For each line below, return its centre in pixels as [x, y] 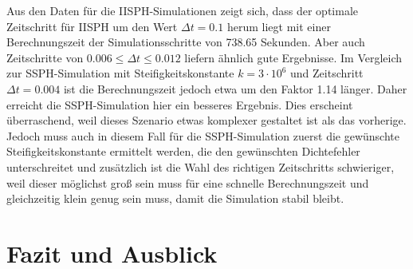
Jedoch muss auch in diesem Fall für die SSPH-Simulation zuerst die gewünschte [203, 135]
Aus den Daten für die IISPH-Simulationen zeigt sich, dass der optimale [182, 10]
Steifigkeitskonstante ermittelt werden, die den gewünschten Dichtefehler [183, 151]
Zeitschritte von [45, 57]
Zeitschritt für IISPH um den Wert [92, 26]
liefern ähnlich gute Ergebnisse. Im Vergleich [293, 57]
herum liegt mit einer [279, 26]
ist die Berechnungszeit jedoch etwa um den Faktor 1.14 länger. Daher [235, 88]
